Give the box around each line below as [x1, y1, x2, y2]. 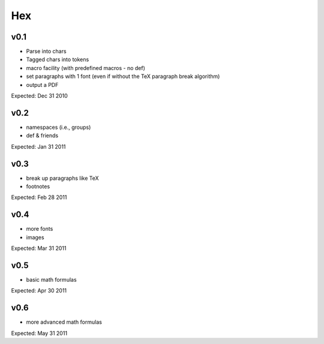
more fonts [26, 225, 53, 233]
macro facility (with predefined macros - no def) [26, 64, 145, 71]
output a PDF [26, 81, 59, 88]
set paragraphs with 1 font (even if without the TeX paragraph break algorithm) [26, 73, 220, 80]
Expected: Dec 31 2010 [11, 92, 68, 99]
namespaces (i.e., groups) [26, 123, 91, 131]
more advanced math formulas [26, 318, 102, 326]
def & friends [26, 132, 59, 139]
